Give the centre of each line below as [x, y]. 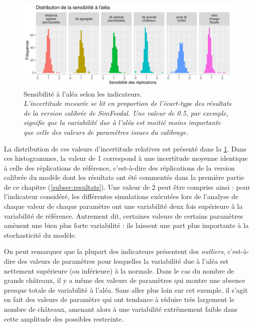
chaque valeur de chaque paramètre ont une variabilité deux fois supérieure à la [123, 206]
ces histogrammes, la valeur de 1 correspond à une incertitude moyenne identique [126, 158]
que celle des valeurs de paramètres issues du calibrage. [106, 132]
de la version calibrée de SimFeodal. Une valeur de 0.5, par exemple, [126, 113]
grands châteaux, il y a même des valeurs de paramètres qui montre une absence [125, 280]
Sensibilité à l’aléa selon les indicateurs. [83, 93]
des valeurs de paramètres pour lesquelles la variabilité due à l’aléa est [123, 261]
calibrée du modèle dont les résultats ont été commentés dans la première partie [124, 177]
